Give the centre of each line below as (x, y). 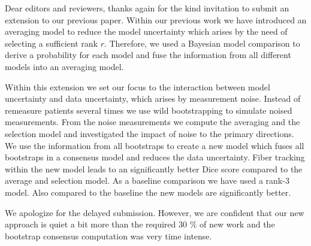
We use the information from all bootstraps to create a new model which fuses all (155, 145)
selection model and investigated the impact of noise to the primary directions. (150, 133)
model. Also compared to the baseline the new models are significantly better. (148, 192)
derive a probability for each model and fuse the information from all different (148, 55)
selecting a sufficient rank (51, 43)
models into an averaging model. (64, 66)
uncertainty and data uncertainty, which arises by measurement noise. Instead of (153, 98)
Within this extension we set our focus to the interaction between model (138, 86)
